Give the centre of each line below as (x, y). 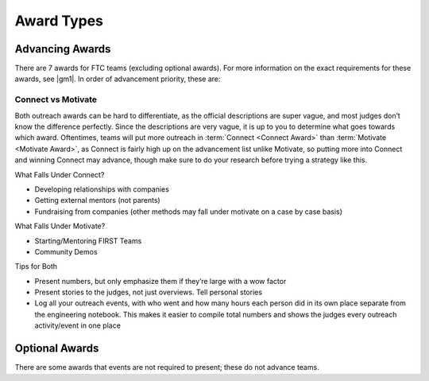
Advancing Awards (63, 49)
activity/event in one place (77, 325)
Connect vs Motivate (56, 99)
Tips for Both (36, 266)
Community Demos (66, 251)
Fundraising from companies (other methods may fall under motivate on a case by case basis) (189, 212)
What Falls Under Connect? (60, 174)
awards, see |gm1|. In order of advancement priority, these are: (118, 79)
